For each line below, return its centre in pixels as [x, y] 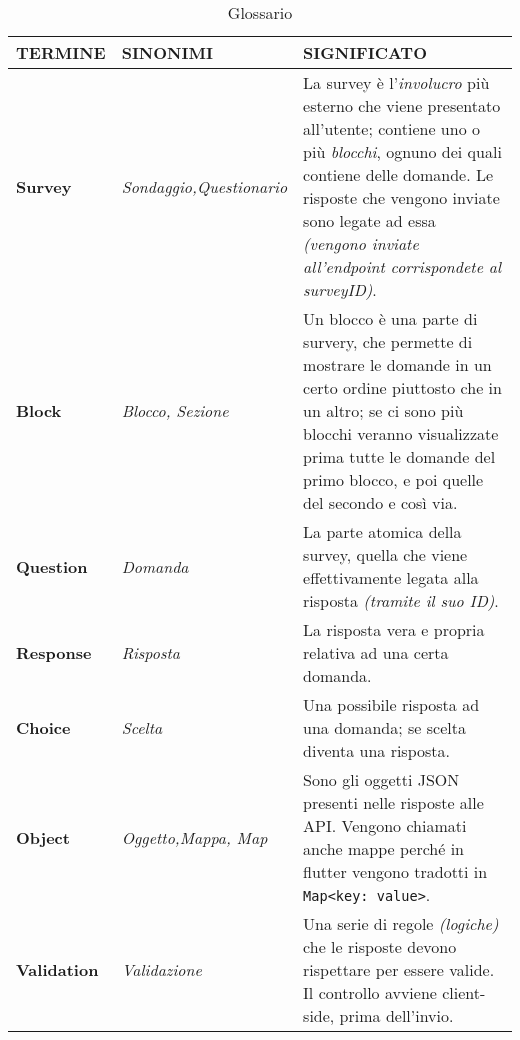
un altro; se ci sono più [383, 410]
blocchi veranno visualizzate [401, 433]
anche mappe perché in [384, 848]
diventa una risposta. [376, 750]
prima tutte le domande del [399, 456]
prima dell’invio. [396, 1015]
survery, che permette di [388, 341]
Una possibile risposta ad [391, 704]
